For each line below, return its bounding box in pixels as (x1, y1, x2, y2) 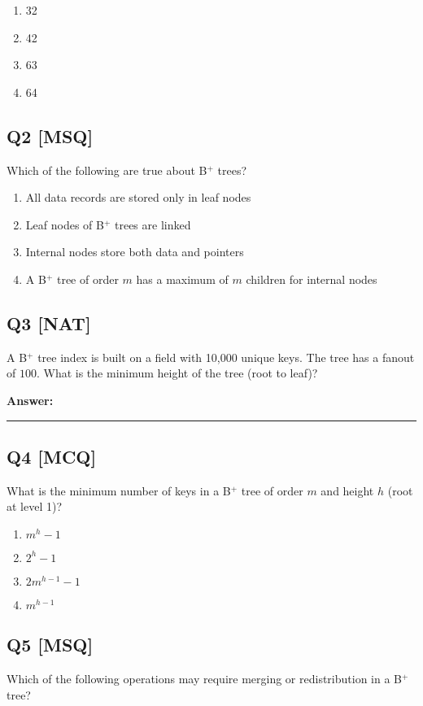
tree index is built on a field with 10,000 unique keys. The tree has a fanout (37, 348, 415, 365)
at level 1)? (7, 498, 63, 515)
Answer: (7, 391, 54, 408)
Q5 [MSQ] (7, 632, 94, 657)
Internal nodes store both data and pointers (25, 243, 244, 260)
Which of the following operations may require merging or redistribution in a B (7, 670, 402, 687)
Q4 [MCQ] (7, 443, 97, 468)
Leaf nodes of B (25, 216, 104, 233)
